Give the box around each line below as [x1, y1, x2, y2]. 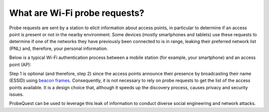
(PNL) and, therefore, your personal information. [9, 45, 108, 52]
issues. [9, 92, 24, 98]
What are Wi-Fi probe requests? [9, 7, 144, 18]
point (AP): [9, 61, 31, 67]
